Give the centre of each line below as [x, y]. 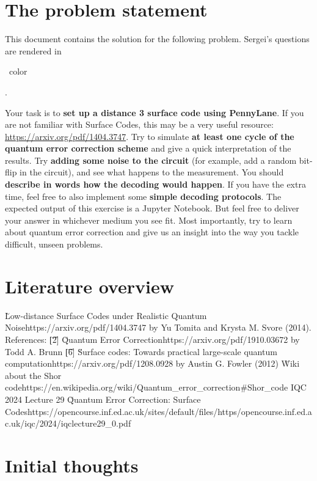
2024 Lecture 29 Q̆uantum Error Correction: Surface [103, 399]
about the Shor [33, 375]
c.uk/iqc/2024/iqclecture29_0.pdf [68, 423]
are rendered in [33, 50]
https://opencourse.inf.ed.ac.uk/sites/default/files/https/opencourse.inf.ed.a [170, 411]
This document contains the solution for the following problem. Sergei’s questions [157, 39]
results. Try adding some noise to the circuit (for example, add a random [151, 160]
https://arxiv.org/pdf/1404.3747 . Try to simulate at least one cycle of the [150, 136]
